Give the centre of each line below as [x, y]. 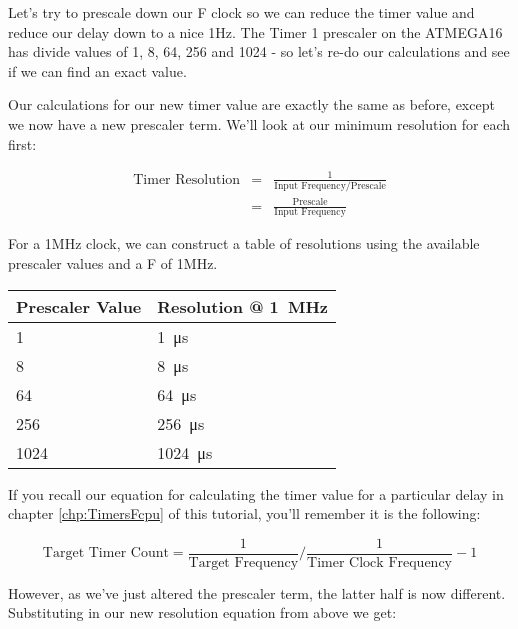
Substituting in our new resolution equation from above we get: [202, 612]
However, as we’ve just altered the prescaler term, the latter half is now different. [257, 592]
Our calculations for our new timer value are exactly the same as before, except [251, 104]
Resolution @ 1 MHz [243, 306]
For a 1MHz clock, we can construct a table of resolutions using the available [244, 243]
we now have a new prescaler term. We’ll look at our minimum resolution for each [259, 123]
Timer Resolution [187, 179]
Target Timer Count [105, 553]
